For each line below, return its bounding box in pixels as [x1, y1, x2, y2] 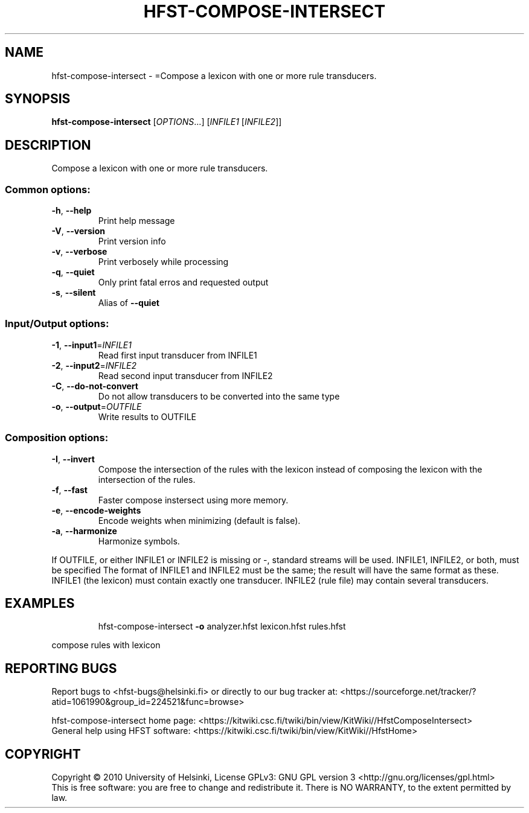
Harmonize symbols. [98, 535, 180, 546]
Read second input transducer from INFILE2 [98, 370, 273, 381]
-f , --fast [51, 484, 88, 495]
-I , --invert [51, 453, 95, 464]
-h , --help [51, 205, 92, 216]
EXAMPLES [5, 595, 75, 611]
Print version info [98, 236, 166, 247]
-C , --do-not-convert [51, 380, 138, 391]
